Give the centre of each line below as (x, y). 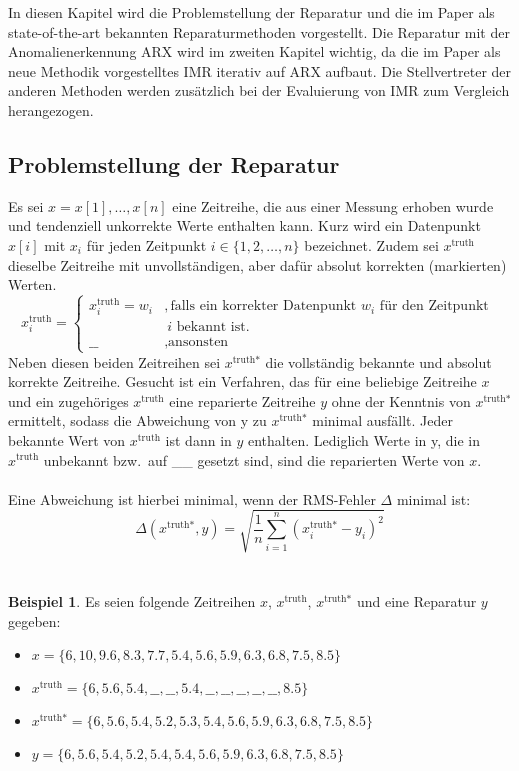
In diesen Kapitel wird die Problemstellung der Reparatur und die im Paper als (251, 12)
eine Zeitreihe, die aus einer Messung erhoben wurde (333, 205)
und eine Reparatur (416, 601)
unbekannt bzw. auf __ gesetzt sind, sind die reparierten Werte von (254, 459)
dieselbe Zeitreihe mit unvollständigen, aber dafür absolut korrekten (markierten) (257, 264)
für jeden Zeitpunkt (146, 244)
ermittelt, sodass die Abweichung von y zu (137, 420)
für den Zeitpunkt (434, 306)
